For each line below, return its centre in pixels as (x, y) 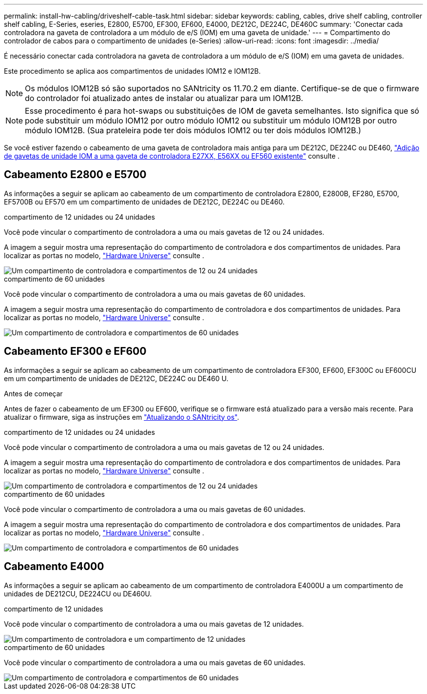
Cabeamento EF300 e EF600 (75, 351)
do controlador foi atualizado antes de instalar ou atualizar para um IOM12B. (164, 98)
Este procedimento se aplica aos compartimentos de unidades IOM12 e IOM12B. (132, 71)
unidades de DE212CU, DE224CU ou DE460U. (78, 593)
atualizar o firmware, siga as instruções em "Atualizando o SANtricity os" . (122, 417)
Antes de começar (33, 393)
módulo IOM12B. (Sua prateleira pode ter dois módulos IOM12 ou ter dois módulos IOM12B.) (193, 130)
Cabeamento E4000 (54, 567)
